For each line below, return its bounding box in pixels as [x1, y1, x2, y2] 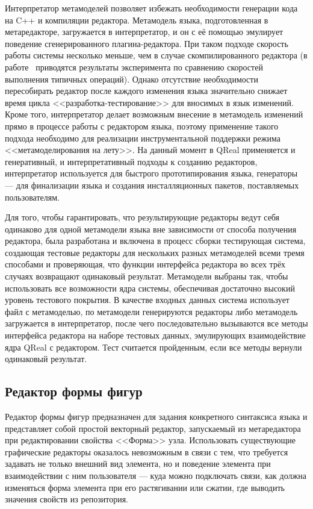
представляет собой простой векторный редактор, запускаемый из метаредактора [5, 422, 301, 434]
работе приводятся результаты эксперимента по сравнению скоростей [5, 60, 263, 73]
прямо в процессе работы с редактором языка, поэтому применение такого [5, 119, 279, 132]
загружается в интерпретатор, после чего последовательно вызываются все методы [5, 317, 308, 329]
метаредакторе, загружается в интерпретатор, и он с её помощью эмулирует [5, 25, 284, 38]
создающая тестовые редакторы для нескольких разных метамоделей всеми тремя [5, 246, 305, 258]
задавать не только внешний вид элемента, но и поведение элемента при [5, 457, 271, 470]
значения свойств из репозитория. [5, 493, 129, 505]
